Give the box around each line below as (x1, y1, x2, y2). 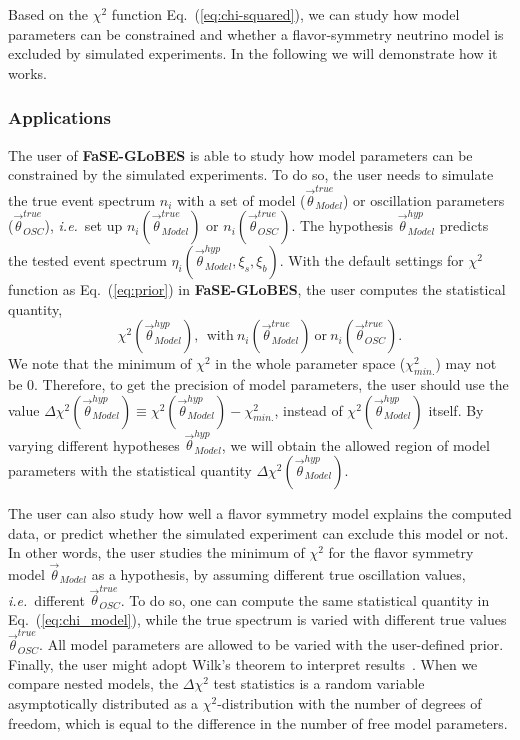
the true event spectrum (8, 189, 156, 210)
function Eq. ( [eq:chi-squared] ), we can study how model (111, 4, 460, 24)
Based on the (8, 4, 88, 24)
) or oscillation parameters (342, 189, 505, 210)
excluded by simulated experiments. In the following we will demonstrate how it (8, 43, 498, 64)
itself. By (428, 399, 484, 420)
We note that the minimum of (8, 353, 192, 374)
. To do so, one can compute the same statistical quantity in (120, 589, 490, 610)
